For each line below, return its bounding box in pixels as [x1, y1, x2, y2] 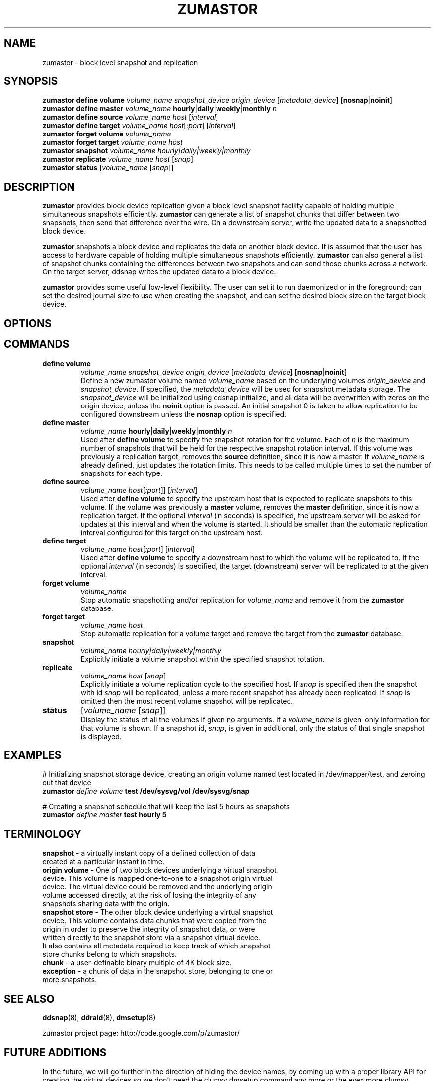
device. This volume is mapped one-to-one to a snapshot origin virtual [42, 874, 273, 883]
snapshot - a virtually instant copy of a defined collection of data [42, 849, 256, 858]
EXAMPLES [4, 748, 62, 761]
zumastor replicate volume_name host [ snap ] [42, 155, 193, 164]
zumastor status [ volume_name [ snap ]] [42, 163, 174, 172]
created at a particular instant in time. [42, 857, 165, 866]
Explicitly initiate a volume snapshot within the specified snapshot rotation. [80, 654, 325, 663]
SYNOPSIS [4, 75, 58, 88]
